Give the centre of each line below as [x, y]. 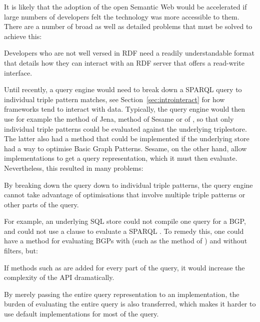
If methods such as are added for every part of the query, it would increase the [124, 267]
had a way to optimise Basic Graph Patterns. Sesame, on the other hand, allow [125, 148]
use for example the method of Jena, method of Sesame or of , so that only [119, 118]
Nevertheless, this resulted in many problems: [74, 168]
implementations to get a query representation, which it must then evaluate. [121, 158]
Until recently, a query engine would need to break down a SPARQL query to [123, 89]
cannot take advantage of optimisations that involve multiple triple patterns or [125, 195]
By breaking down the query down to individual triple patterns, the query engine [128, 185]
